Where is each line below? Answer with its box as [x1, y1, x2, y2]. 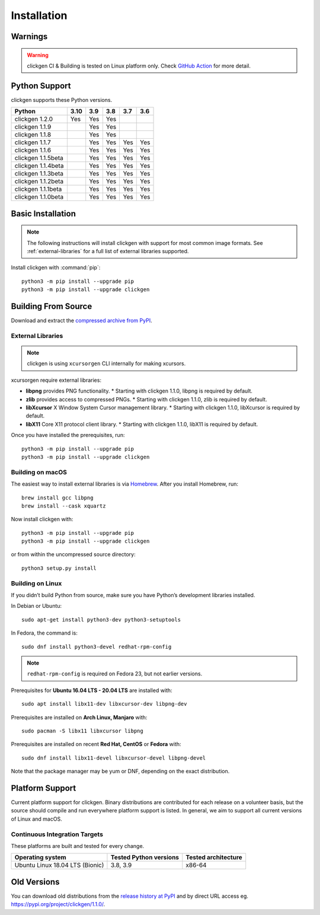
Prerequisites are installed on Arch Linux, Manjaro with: [11, 713, 148, 720]
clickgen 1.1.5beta [14, 154, 63, 162]
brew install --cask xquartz [21, 502, 106, 509]
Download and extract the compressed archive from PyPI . [11, 317, 152, 324]
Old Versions [11, 876, 60, 887]
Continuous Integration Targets [11, 830, 104, 839]
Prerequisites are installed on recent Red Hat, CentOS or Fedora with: [11, 741, 181, 748]
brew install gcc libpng [21, 494, 94, 501]
